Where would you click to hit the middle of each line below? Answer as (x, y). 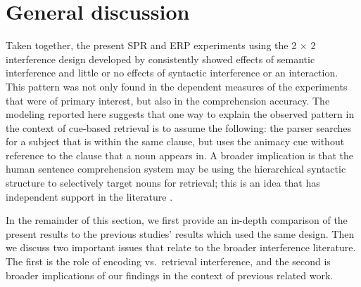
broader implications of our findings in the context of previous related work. (170, 275)
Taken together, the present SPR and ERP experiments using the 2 (151, 45)
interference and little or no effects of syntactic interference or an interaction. (172, 73)
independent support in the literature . (89, 196)
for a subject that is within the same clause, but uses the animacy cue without (175, 141)
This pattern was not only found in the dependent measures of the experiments (177, 86)
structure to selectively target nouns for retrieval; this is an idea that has (163, 183)
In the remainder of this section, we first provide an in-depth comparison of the (177, 220)
